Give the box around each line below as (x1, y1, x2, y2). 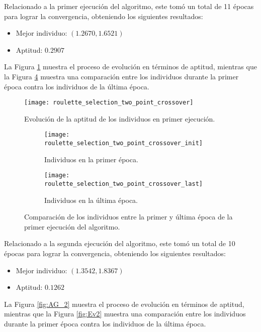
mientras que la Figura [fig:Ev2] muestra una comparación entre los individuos (4, 308, 246, 319)
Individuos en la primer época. (44, 154, 138, 164)
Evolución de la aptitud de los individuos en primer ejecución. (24, 113, 215, 124)
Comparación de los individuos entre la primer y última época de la (24, 211, 233, 222)
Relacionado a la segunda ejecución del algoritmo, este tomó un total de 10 (4, 238, 235, 249)
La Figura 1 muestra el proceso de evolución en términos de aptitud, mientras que (4, 61, 257, 72)
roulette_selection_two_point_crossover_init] (44, 140, 203, 147)
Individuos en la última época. (44, 194, 138, 205)
